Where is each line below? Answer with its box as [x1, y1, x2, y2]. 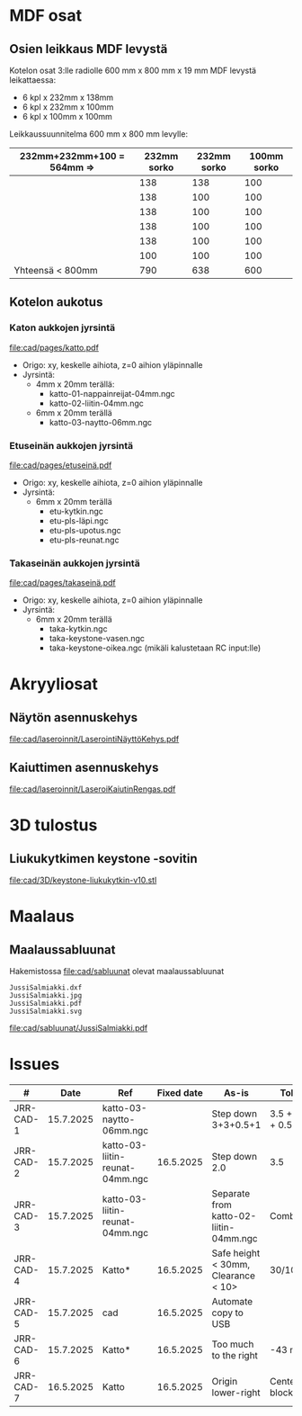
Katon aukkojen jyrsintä [9, 321, 116, 334]
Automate [211, 1295, 253, 1308]
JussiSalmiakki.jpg [9, 991, 83, 1000]
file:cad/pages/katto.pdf [9, 342, 99, 353]
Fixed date [156, 1087, 204, 1099]
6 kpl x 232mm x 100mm [22, 102, 114, 112]
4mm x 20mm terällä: [35, 379, 115, 390]
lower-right [211, 1386, 261, 1399]
